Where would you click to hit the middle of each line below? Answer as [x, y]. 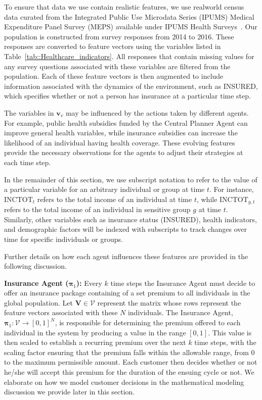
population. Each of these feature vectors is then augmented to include [114, 76]
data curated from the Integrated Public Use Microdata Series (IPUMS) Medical [129, 16]
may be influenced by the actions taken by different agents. [157, 112]
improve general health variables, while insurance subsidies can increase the [121, 133]
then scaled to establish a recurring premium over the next [95, 342]
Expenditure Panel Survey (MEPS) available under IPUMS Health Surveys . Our [131, 27]
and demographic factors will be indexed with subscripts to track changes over [126, 229]
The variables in [29, 112]
